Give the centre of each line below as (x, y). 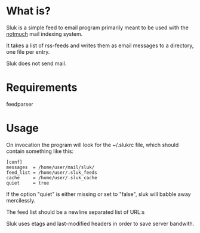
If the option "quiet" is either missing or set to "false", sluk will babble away (99, 194)
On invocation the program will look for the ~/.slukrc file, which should (93, 145)
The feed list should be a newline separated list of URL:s (76, 212)
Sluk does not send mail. (36, 63)
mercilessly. (21, 200)
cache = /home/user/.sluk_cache (52, 177)
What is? (28, 11)
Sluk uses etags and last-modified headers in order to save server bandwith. (100, 223)
